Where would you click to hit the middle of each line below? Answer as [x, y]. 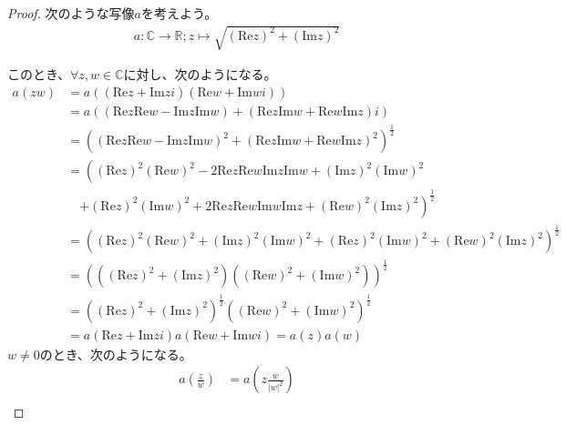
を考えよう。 [179, 13]
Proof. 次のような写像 [71, 13]
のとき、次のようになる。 [116, 354]
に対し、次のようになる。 [200, 74]
